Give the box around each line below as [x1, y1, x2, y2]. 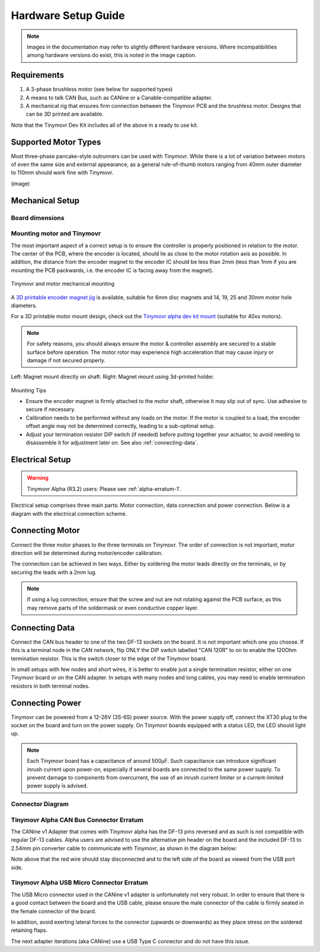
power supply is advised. [27, 782, 88, 790]
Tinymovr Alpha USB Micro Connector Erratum [11, 878, 148, 887]
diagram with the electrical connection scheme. [11, 510, 127, 517]
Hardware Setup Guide [11, 9, 125, 22]
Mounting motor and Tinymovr [11, 229, 101, 238]
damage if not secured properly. [27, 356, 106, 364]
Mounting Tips [11, 386, 47, 394]
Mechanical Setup [11, 196, 80, 206]
